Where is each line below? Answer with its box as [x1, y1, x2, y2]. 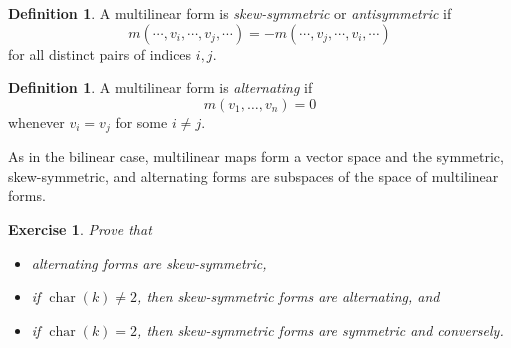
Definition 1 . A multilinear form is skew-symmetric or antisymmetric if [8, 3, 452, 23]
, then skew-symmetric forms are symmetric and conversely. [137, 319, 504, 340]
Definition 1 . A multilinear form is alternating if [8, 77, 313, 98]
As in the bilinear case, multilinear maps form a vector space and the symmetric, [8, 146, 504, 167]
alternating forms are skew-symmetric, [31, 252, 267, 273]
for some [115, 111, 168, 132]
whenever [8, 111, 65, 132]
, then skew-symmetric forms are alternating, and [137, 286, 440, 307]
